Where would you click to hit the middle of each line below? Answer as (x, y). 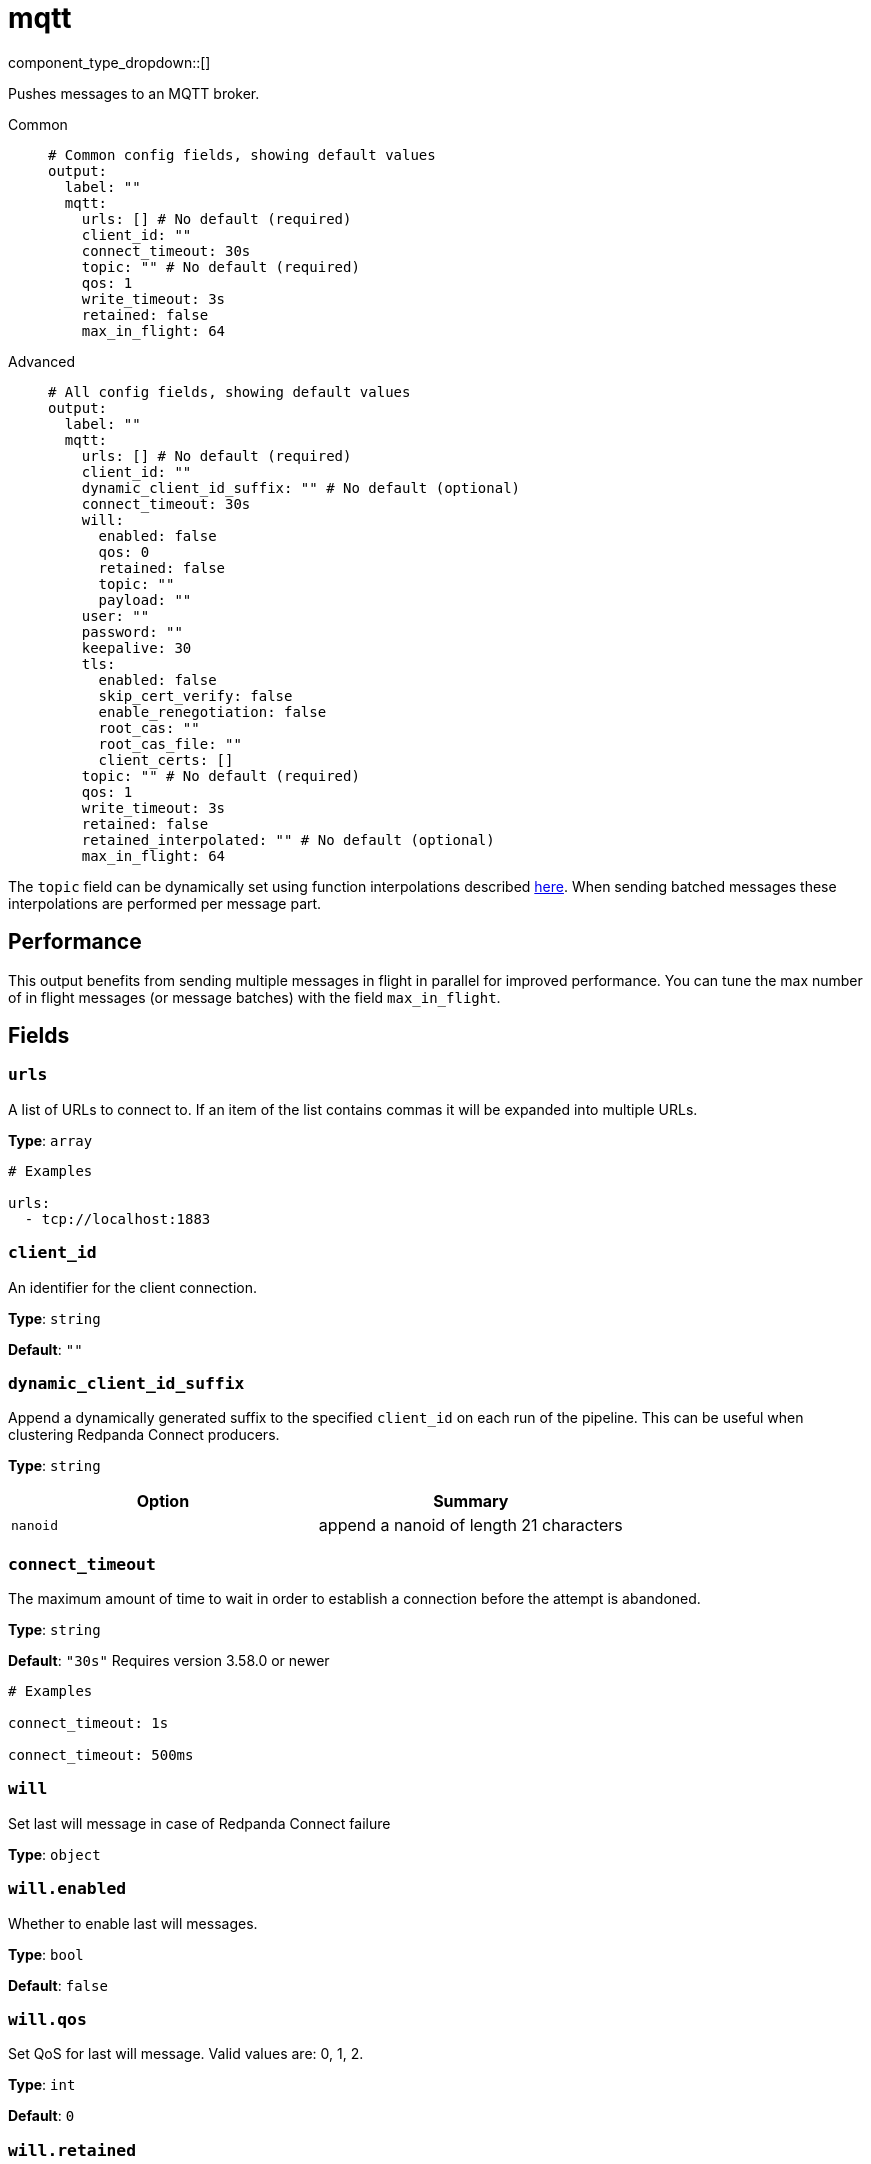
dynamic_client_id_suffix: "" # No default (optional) (301, 487)
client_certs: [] (166, 759)
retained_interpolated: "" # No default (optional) (288, 839)
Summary (471, 1501)
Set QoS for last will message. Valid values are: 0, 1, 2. (186, 2054)
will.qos (47, 2019)
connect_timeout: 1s (88, 1723)
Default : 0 (41, 2116)
